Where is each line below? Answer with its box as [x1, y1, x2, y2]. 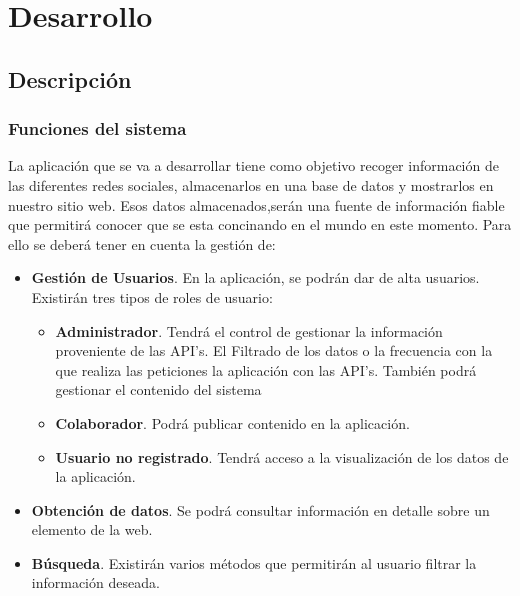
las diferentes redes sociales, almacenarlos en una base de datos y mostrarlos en [8, 174, 494, 195]
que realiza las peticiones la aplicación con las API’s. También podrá [55, 359, 477, 380]
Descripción [8, 63, 132, 94]
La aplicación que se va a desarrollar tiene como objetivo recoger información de [8, 155, 499, 176]
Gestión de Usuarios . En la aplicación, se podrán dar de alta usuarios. [31, 267, 480, 288]
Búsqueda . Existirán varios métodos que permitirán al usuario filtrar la [31, 552, 477, 573]
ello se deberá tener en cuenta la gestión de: [8, 233, 276, 254]
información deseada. [31, 572, 160, 593]
